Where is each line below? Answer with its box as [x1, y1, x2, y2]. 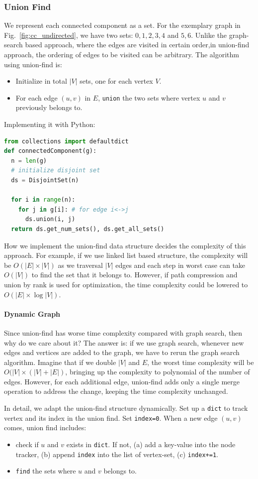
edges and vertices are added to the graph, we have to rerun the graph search [4, 347, 240, 358]
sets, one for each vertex [80, 76, 153, 86]
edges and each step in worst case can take [115, 259, 246, 270]
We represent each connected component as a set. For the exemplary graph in [4, 20, 241, 30]
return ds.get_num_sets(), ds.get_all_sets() [11, 225, 165, 233]
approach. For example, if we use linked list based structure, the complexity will [4, 250, 248, 260]
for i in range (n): [11, 196, 76, 204]
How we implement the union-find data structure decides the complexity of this [4, 240, 246, 250]
